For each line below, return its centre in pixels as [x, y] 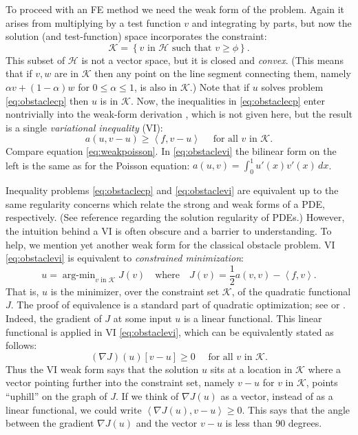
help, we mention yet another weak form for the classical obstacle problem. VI [170, 244]
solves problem [292, 86]
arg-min [79, 276]
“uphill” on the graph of [56, 396]
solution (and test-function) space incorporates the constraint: [136, 36]
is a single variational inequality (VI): [84, 127]
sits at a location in [251, 369]
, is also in [156, 86]
